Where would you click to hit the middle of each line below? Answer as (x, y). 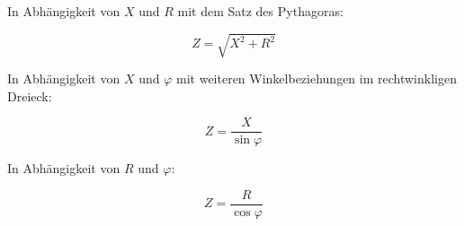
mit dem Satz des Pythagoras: (260, 11)
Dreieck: (30, 96)
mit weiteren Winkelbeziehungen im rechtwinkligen (317, 78)
